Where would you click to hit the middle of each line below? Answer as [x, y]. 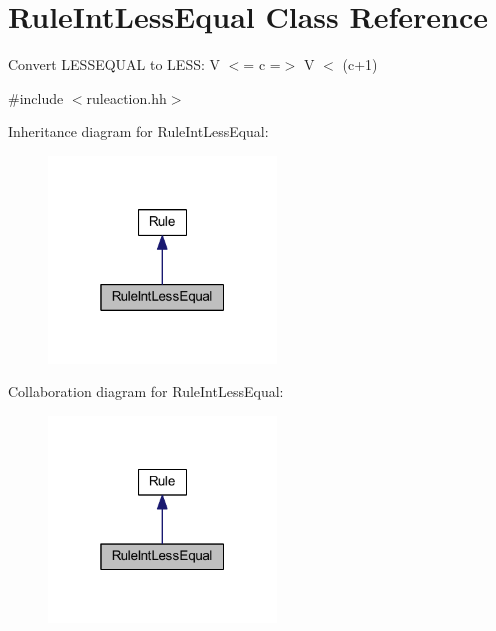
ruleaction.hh [126, 97]
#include [36, 97]
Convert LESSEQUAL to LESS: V [114, 64]
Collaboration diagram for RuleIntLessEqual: [146, 391]
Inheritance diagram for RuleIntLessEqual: [138, 131]
